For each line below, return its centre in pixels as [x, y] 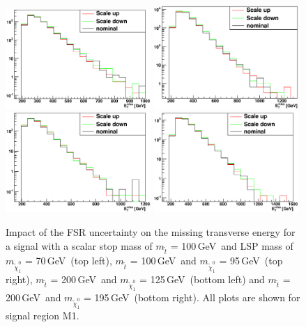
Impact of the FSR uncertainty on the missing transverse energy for [151, 231]
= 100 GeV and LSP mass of [232, 245]
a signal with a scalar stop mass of [79, 245]
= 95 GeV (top [251, 261]
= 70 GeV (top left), [68, 261]
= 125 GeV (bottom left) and [202, 279]
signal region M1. [43, 316]
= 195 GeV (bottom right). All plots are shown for [192, 297]
